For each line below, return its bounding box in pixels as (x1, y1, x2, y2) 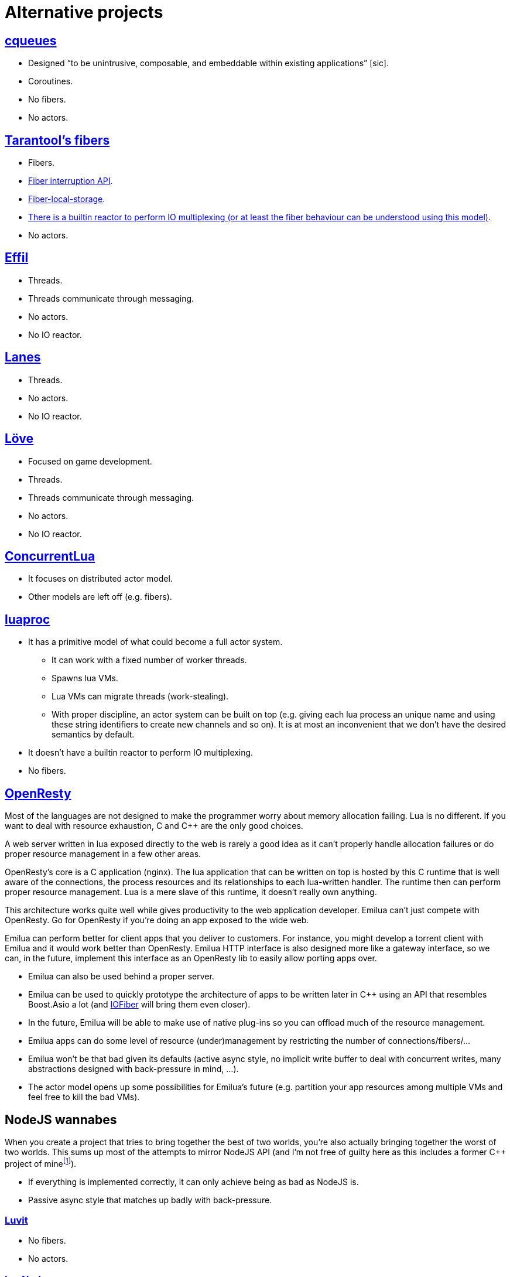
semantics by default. (52, 729, 135, 740)
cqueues (5, 33, 57, 48)
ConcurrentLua (5, 548, 95, 564)
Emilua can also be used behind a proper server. (28, 971, 214, 982)
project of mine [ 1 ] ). (5, 1156, 77, 1169)
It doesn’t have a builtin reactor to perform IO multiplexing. (28, 747, 254, 758)
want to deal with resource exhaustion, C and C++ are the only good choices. (5, 821, 303, 831)
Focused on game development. (28, 456, 152, 466)
